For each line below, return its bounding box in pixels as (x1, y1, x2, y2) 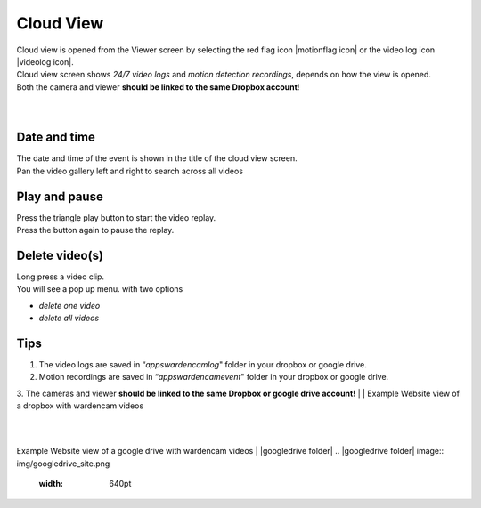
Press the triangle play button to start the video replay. (16, 212, 216, 222)
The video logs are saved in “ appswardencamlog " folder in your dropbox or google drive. (38, 359, 367, 370)
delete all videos (38, 312, 100, 324)
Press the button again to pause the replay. (16, 225, 175, 236)
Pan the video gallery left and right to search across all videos (16, 165, 244, 176)
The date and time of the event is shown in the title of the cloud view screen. (16, 153, 298, 164)
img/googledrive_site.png (16, 458, 110, 469)
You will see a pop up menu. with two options (16, 284, 183, 294)
